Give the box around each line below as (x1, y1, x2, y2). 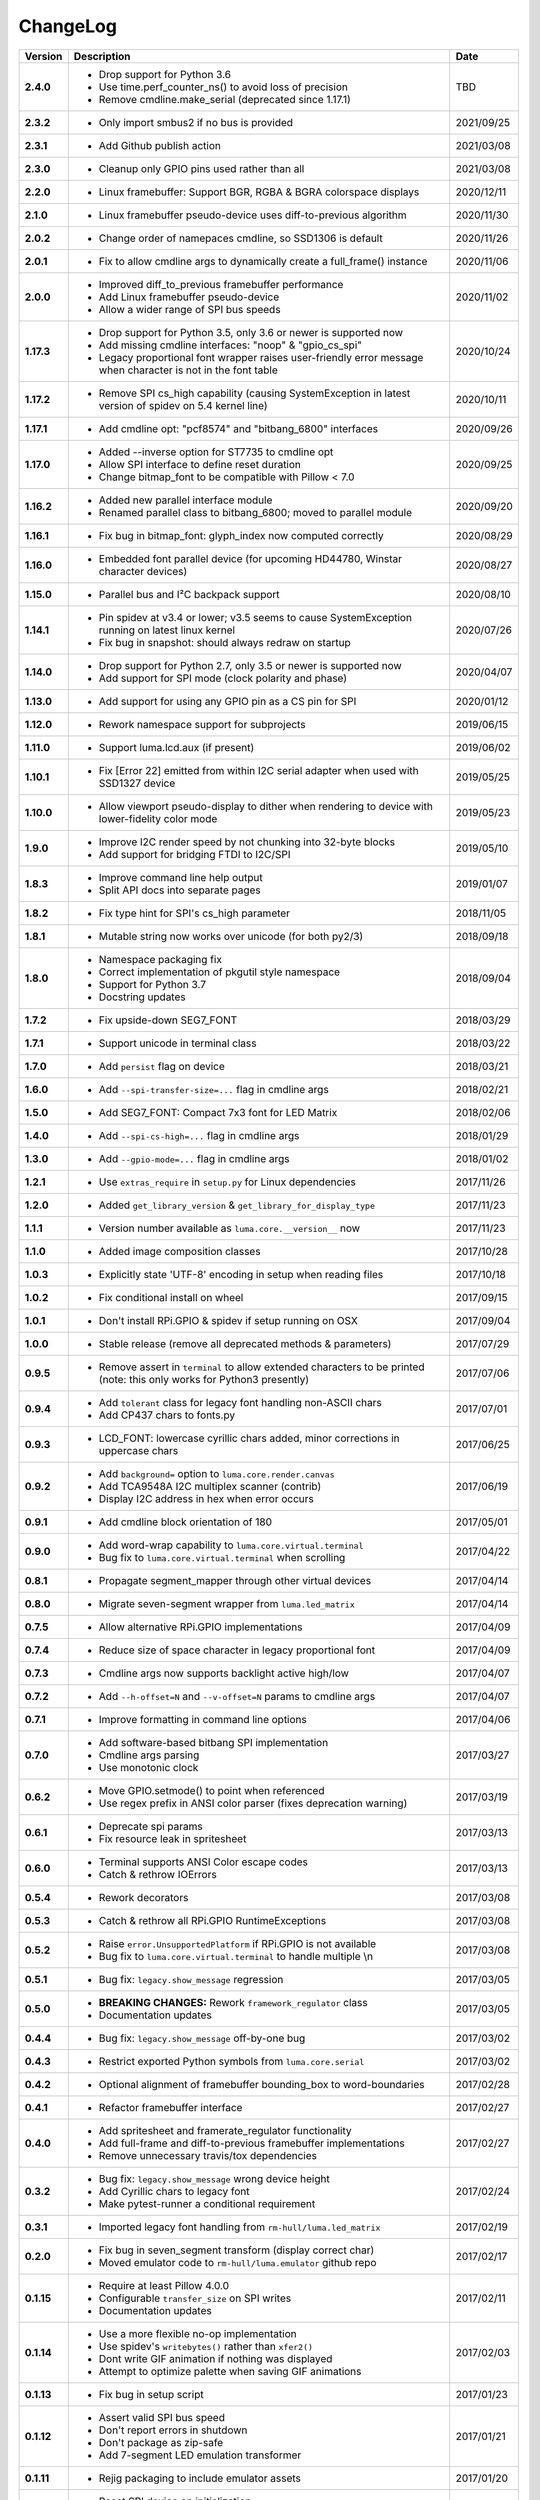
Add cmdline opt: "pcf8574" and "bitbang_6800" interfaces (98, 421, 379, 435)
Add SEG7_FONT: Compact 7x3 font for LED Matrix (98, 1105, 338, 1119)
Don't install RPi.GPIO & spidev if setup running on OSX (98, 1313, 359, 1327)
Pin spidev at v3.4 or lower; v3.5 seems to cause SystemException (98, 610, 412, 624)
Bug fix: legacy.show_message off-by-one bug (98, 2031, 306, 2045)
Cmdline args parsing (98, 1748, 200, 1762)
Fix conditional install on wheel (98, 1290, 244, 1304)
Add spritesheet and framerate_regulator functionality (98, 2123, 352, 2137)
